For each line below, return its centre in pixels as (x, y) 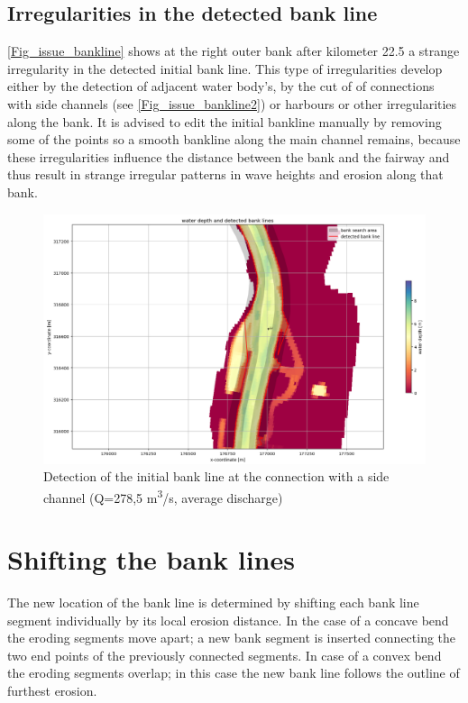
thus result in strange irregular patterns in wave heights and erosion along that (225, 174)
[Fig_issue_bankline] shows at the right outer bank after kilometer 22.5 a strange (234, 51)
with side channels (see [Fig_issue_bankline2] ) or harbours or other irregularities (232, 103)
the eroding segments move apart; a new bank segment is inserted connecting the (232, 638)
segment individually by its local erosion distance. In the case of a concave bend (228, 620)
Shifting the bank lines (151, 559)
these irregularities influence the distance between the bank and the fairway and (229, 156)
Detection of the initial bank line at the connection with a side (216, 476)
